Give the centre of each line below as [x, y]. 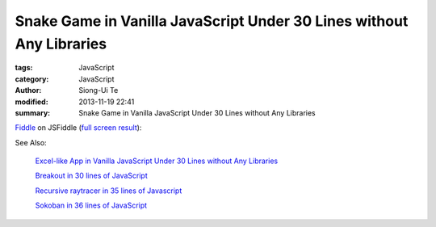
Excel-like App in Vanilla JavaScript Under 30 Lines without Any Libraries [157, 161]
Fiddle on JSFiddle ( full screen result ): [78, 128]
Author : [28, 90]
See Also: [31, 142]
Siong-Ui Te [99, 90]
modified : [31, 102]
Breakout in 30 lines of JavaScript [92, 176]
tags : [24, 68]
